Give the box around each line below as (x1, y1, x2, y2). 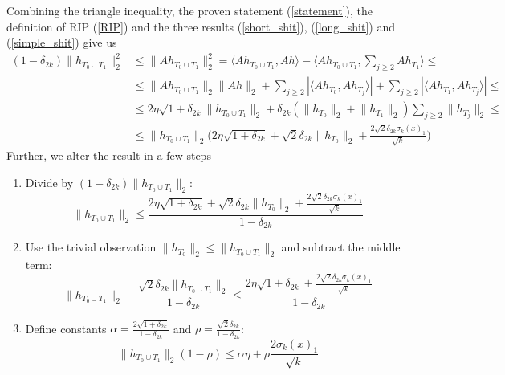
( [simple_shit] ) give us (6, 34, 117, 51)
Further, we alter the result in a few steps (6, 147, 211, 164)
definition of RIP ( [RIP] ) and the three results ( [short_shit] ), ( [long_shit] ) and (6, 18, 396, 35)
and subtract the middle (281, 238, 401, 255)
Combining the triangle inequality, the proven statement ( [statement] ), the (6, 2, 373, 18)
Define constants (25, 320, 107, 336)
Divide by (25, 173, 74, 190)
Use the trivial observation (25, 238, 157, 255)
